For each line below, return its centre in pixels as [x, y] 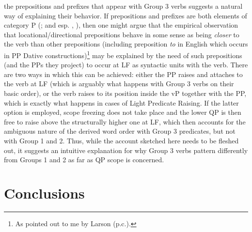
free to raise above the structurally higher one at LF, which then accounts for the [125, 121]
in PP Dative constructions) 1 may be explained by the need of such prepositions [123, 54]
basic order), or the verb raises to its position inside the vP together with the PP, [125, 93]
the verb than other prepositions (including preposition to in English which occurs [126, 44]
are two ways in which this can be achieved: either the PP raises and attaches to [123, 74]
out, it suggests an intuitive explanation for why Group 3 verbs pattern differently [126, 150]
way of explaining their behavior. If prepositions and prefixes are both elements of [126, 15]
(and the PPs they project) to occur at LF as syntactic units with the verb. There [126, 65]
